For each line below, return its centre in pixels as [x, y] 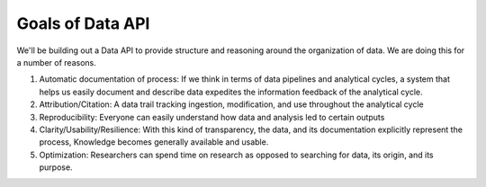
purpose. [56, 167]
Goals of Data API [83, 23]
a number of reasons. [56, 62]
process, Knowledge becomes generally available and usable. [154, 142]
